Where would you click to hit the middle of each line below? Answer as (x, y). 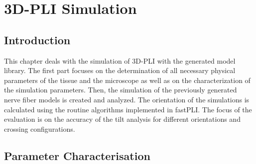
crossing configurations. (40, 128)
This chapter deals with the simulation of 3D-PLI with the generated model (120, 60)
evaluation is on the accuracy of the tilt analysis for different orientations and (122, 119)
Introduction (37, 40)
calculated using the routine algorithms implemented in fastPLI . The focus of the (128, 109)
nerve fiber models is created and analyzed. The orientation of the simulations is (127, 99)
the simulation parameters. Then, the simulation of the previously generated (121, 90)
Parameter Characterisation (77, 155)
